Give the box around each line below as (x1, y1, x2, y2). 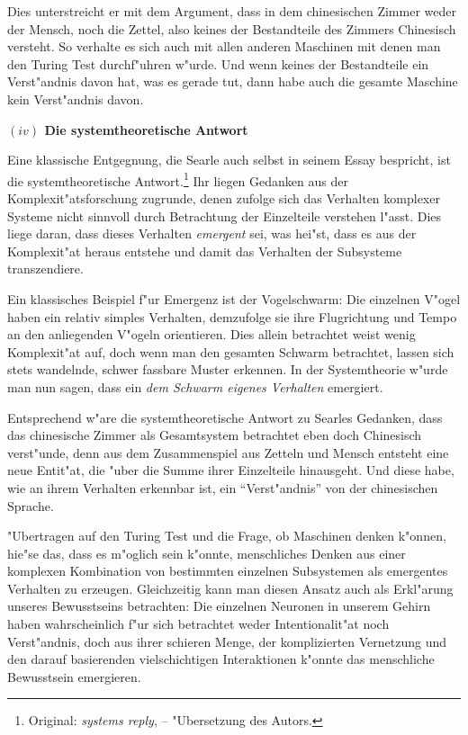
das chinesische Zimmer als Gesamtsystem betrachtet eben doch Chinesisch (7, 426, 422, 444)
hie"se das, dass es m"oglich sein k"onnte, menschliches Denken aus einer (7, 543, 406, 562)
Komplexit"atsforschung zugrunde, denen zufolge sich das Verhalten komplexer (7, 189, 440, 207)
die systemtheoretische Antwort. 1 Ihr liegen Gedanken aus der (7, 168, 348, 190)
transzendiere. (7, 259, 84, 278)
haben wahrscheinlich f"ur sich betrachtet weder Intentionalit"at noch (7, 614, 390, 633)
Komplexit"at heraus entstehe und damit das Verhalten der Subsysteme (7, 241, 402, 260)
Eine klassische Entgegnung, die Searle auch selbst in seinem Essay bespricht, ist (7, 150, 451, 169)
